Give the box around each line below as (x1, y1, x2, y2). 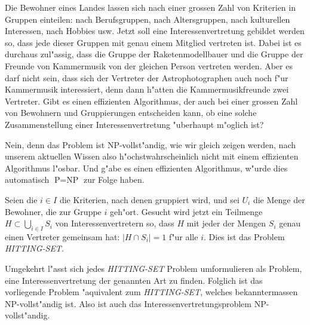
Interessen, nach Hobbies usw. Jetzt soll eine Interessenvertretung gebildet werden (5, 24, 305, 37)
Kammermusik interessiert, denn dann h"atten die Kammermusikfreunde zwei (5, 83, 289, 96)
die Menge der (253, 193, 305, 206)
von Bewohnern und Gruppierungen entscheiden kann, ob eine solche (5, 106, 257, 119)
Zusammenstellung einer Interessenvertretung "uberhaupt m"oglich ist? (5, 118, 264, 130)
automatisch (5, 173, 50, 186)
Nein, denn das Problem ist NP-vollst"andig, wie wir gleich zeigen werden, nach (5, 138, 296, 151)
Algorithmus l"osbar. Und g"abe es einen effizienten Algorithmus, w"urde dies (5, 161, 288, 174)
